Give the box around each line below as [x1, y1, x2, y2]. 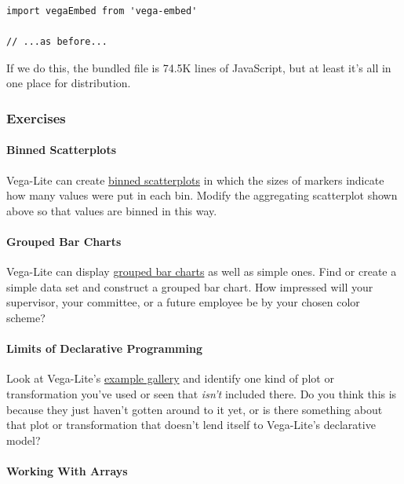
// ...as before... [6, 36, 107, 48]
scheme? [6, 309, 45, 325]
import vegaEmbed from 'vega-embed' [6, 5, 198, 16]
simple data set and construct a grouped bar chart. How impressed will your [6, 278, 373, 295]
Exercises [6, 108, 66, 127]
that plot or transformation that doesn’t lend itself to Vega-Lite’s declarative [6, 416, 376, 433]
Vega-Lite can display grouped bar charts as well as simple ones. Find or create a [6, 263, 397, 280]
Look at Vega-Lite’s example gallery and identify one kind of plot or [6, 370, 334, 387]
